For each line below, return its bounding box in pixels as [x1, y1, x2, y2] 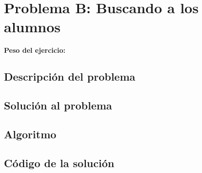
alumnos [4, 17, 61, 37]
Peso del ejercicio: [4, 45, 65, 55]
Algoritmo [4, 126, 57, 141]
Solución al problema [4, 98, 112, 113]
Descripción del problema [4, 69, 136, 84]
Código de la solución [4, 155, 115, 170]
